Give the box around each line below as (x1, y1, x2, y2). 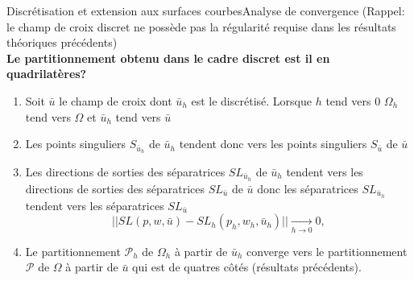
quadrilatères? (6, 65, 87, 82)
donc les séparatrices (257, 180, 358, 196)
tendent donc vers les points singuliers (179, 135, 367, 152)
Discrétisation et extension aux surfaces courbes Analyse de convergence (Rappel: (6, 2, 405, 19)
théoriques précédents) (6, 34, 118, 51)
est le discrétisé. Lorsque (191, 92, 312, 109)
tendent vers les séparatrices (25, 196, 164, 213)
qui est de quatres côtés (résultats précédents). (132, 258, 362, 275)
